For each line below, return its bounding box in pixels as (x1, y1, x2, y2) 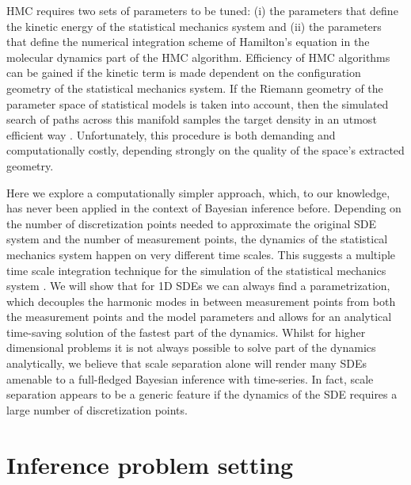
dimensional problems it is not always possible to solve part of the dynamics (6, 339, 376, 356)
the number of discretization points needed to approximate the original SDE (6, 215, 377, 231)
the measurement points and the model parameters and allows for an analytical (6, 308, 392, 325)
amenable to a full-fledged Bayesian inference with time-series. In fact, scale (6, 370, 374, 387)
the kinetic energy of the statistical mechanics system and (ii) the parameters (6, 17, 382, 34)
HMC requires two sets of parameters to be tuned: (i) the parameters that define (6, 2, 398, 18)
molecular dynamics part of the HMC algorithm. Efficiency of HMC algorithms (6, 48, 390, 65)
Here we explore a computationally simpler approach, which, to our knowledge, (6, 184, 390, 200)
